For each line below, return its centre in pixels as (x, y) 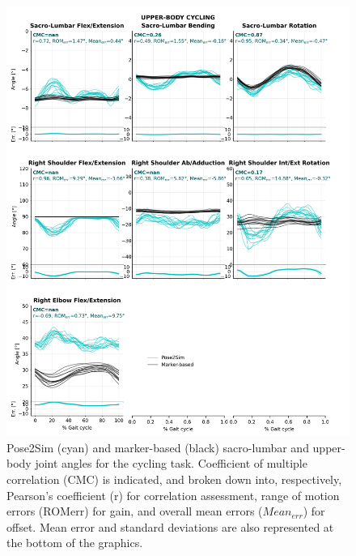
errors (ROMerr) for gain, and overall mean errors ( (135, 511)
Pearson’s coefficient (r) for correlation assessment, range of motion (173, 495)
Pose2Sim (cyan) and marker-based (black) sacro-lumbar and (158, 447)
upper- (329, 447)
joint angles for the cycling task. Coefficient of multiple (171, 463)
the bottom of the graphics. (75, 543)
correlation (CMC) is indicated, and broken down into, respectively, (174, 479)
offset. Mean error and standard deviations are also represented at (170, 526)
